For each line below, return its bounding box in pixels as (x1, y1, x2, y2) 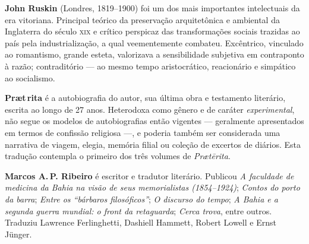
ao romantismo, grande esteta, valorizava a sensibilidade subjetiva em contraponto (5, 48, 304, 61)
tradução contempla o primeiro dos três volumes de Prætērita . (5, 150, 231, 162)
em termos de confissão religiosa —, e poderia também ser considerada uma (5, 126, 280, 138)
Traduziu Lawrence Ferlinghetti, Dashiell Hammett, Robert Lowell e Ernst (5, 216, 276, 229)
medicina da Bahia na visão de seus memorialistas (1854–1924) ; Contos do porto (5, 181, 300, 194)
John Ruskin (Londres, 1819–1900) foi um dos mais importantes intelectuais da (5, 2, 300, 14)
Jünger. (5, 227, 32, 240)
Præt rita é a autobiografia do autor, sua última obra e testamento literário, (5, 91, 286, 104)
